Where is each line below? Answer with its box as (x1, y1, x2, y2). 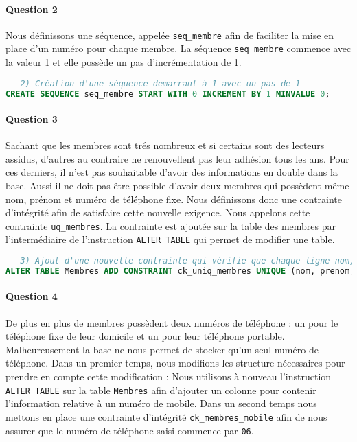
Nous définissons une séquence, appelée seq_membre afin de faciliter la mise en (5, 27, 334, 42)
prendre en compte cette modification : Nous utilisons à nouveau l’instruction (5, 369, 332, 384)
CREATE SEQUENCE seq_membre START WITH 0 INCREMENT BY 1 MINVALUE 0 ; (5, 89, 330, 99)
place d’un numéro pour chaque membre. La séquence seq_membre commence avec (5, 41, 352, 56)
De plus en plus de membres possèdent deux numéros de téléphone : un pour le (5, 315, 338, 329)
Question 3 (5, 112, 58, 126)
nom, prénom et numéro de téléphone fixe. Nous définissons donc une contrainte (5, 191, 343, 206)
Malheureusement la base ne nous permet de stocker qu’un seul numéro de (5, 342, 319, 356)
